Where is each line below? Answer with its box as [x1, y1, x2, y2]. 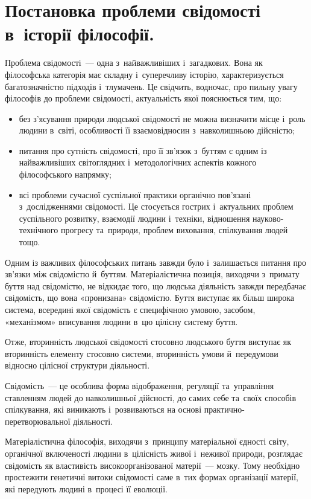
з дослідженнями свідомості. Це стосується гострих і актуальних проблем [19, 200, 294, 213]
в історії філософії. [5, 21, 154, 46]
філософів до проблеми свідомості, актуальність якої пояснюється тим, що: [5, 92, 282, 105]
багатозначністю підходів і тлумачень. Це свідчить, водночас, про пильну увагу [5, 80, 298, 92]
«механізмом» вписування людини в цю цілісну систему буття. [5, 315, 238, 327]
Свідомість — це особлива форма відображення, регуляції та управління [5, 379, 274, 391]
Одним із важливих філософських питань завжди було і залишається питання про [5, 256, 306, 268]
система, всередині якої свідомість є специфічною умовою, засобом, [5, 303, 256, 315]
